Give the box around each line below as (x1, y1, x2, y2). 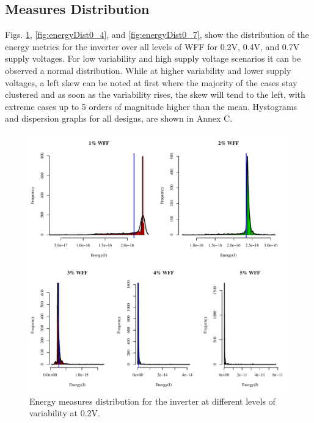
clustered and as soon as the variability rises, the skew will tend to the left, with (5, 88, 305, 101)
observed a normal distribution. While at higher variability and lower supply (5, 64, 291, 76)
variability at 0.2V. (29, 406, 100, 419)
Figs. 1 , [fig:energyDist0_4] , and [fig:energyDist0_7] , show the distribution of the (5, 28, 309, 41)
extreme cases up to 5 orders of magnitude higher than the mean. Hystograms (5, 100, 298, 112)
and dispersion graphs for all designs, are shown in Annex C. (5, 112, 233, 125)
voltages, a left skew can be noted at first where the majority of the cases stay (5, 76, 298, 89)
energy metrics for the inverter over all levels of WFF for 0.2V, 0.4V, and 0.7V (5, 40, 300, 53)
